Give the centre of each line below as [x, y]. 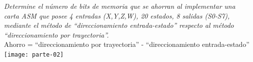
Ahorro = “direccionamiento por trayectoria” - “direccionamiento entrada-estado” [127, 44]
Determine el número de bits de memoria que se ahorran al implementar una [120, 6]
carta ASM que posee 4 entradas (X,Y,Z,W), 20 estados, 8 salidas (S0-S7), [117, 15]
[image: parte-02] [34, 54]
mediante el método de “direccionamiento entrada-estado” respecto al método [119, 25]
